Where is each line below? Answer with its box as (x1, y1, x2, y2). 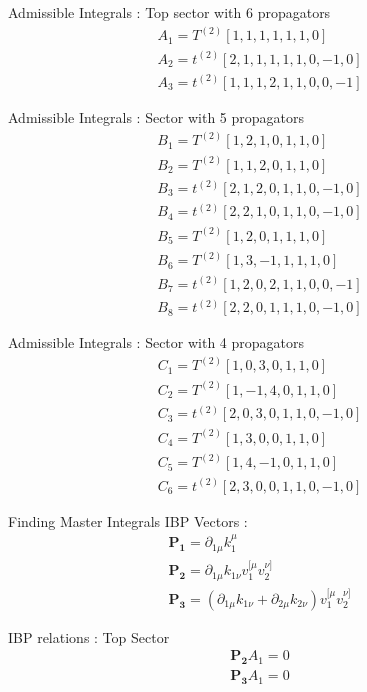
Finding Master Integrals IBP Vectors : (8, 510, 248, 531)
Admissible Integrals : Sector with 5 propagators (8, 107, 305, 127)
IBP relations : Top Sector (8, 626, 170, 647)
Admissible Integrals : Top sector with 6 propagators (8, 2, 331, 22)
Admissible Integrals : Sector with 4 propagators (8, 332, 305, 353)
